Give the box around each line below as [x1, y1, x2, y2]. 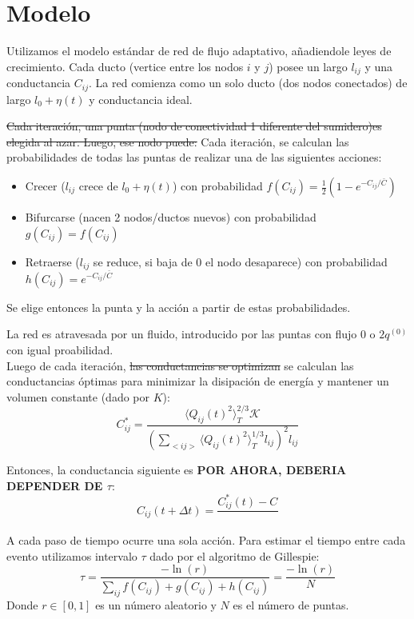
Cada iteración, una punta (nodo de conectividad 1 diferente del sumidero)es [6, 118, 382, 134]
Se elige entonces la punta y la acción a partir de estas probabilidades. [6, 298, 351, 315]
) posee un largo [269, 58, 348, 74]
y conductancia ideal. [89, 90, 193, 107]
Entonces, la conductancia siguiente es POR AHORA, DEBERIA [6, 461, 347, 477]
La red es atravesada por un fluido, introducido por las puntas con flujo [6, 325, 357, 342]
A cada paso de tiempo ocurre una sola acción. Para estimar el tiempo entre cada [6, 532, 406, 549]
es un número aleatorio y [95, 597, 217, 613]
